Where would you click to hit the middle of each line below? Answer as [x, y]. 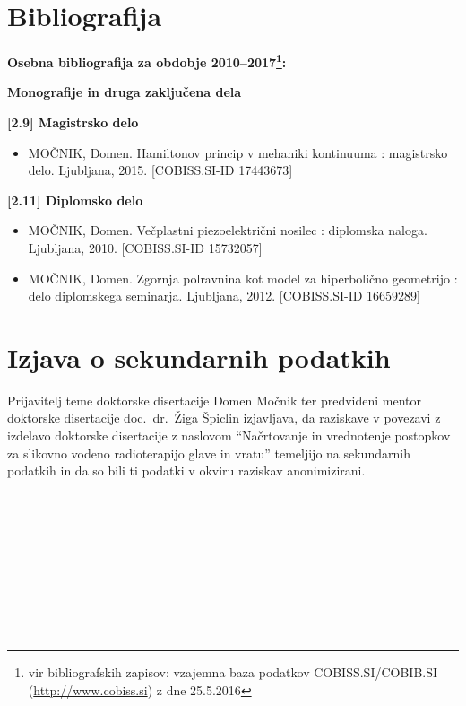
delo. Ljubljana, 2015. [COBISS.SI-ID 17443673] [160, 170]
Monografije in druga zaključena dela [125, 92]
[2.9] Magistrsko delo [73, 122]
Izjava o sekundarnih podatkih [199, 357]
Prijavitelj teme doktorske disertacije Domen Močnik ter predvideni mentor [215, 400]
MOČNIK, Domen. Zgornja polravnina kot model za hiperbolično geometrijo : [243, 278]
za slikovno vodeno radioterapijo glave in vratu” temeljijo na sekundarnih [209, 453]
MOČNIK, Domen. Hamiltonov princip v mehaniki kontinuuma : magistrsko [238, 152]
